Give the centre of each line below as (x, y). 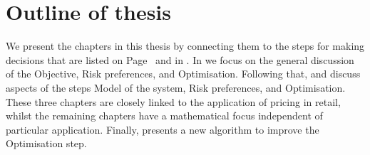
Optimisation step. (46, 143)
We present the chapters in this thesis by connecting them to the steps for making (185, 46)
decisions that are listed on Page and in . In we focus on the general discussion (180, 59)
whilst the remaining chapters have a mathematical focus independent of (164, 116)
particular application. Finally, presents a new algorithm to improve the (163, 129)
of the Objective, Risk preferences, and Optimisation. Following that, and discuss (183, 74)
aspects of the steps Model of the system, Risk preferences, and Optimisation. (176, 87)
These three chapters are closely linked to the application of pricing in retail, (173, 101)
